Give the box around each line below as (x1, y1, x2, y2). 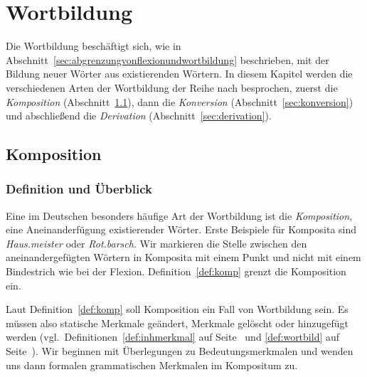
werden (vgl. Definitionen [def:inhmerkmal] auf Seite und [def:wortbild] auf (6, 329, 340, 344)
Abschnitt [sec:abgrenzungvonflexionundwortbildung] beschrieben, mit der (6, 52, 329, 67)
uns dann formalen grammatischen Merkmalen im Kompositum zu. (6, 357, 298, 372)
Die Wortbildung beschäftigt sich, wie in (6, 38, 181, 53)
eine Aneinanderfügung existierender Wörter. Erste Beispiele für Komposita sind (6, 222, 357, 237)
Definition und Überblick (6, 180, 152, 198)
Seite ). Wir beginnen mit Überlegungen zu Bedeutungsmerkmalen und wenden (6, 344, 353, 359)
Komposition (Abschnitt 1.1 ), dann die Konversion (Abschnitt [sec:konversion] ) (6, 94, 353, 109)
